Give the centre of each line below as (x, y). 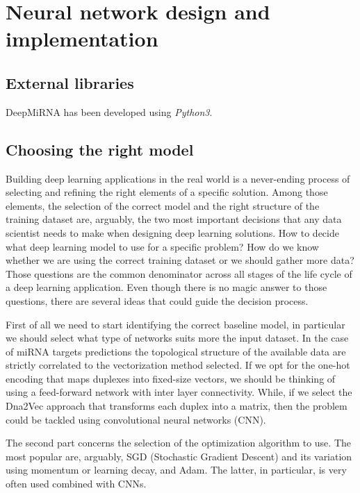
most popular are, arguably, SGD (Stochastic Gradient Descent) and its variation (179, 456)
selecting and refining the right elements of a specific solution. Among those (167, 192)
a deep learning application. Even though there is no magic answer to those (166, 287)
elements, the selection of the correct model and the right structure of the (163, 205)
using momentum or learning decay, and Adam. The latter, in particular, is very (176, 470)
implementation (82, 39)
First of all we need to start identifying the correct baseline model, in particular (175, 324)
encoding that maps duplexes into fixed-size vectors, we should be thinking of (171, 378)
